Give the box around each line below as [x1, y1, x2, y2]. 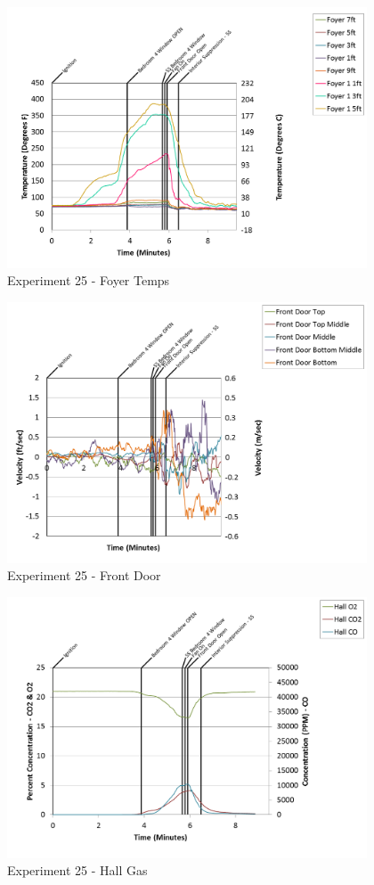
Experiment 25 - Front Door [7, 566, 161, 585]
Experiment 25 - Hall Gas [7, 861, 148, 880]
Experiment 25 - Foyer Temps [7, 271, 170, 290]
